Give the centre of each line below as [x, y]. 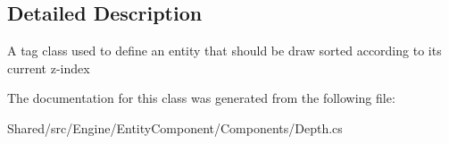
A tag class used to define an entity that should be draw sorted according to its [224, 51]
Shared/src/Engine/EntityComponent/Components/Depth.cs [175, 127]
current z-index [49, 68]
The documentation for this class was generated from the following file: [201, 98]
